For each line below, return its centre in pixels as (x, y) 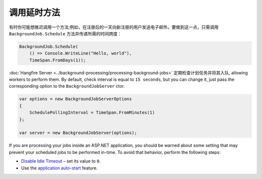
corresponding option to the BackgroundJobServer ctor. (67, 86)
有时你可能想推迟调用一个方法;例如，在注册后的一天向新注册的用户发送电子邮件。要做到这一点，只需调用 (114, 27)
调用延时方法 (35, 13)
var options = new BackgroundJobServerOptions (75, 99)
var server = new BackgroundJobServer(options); (78, 133)
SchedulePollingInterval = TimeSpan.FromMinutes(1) (92, 113)
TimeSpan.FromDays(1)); (57, 60)
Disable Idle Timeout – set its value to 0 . (61, 161)
